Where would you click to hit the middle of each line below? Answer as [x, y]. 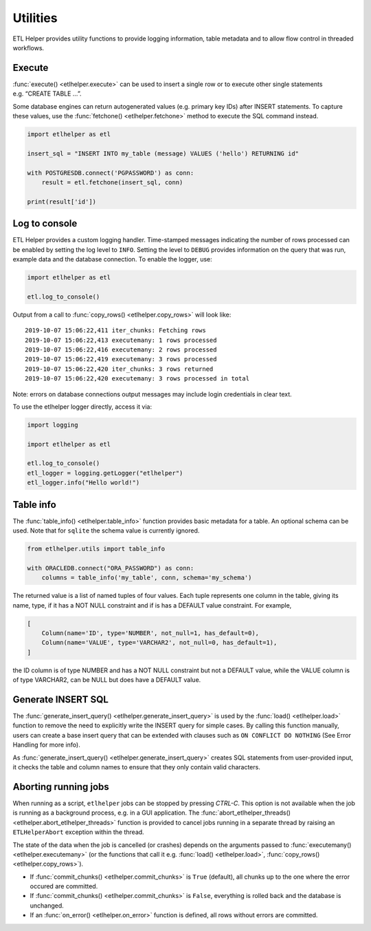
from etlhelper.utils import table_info [96, 549]
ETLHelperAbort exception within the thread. [78, 832]
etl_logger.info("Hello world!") [83, 483]
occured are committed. [64, 886]
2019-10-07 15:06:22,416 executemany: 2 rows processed [121, 350]
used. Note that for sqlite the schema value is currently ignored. [106, 531]
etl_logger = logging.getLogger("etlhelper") [105, 473]
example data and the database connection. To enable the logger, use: [112, 259]
